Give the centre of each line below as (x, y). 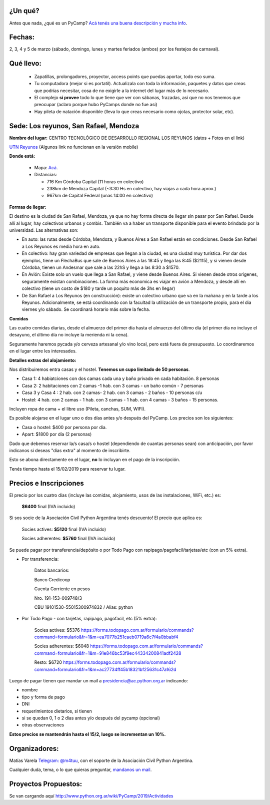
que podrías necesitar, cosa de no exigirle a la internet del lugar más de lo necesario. (122, 91)
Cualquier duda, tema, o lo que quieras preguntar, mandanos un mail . (80, 770)
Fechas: (22, 37)
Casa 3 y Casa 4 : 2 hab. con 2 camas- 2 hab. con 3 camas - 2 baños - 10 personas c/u (112, 392)
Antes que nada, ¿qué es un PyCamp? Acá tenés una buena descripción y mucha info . (98, 23)
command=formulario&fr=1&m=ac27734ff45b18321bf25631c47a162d (105, 669)
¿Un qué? (24, 11)
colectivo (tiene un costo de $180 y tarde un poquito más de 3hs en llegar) (98, 288)
